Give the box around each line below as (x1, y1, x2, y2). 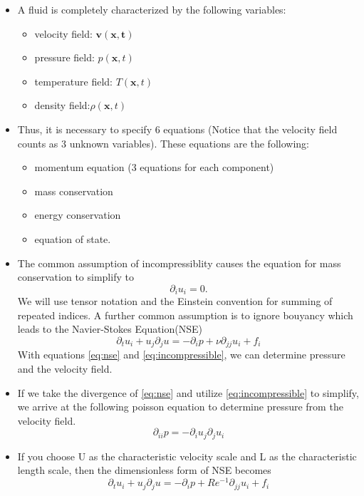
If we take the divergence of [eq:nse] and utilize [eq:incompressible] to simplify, (17, 385, 359, 400)
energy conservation (34, 207, 121, 222)
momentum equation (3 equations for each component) (34, 160, 274, 175)
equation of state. (34, 231, 111, 246)
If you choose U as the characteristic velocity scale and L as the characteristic (17, 448, 357, 463)
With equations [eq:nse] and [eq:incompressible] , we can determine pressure (17, 347, 345, 362)
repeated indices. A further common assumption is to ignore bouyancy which (17, 307, 353, 322)
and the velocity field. (17, 361, 113, 376)
